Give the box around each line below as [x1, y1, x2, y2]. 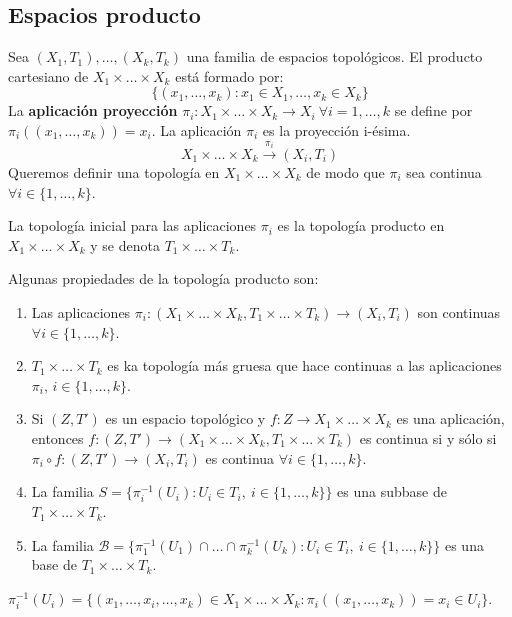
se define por [394, 100, 473, 121]
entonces [31, 427, 84, 448]
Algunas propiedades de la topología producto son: [8, 268, 319, 289]
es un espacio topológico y [105, 408, 266, 429]
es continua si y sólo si [359, 427, 497, 448]
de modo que [306, 162, 385, 183]
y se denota [90, 234, 160, 255]
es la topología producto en [277, 215, 445, 236]
